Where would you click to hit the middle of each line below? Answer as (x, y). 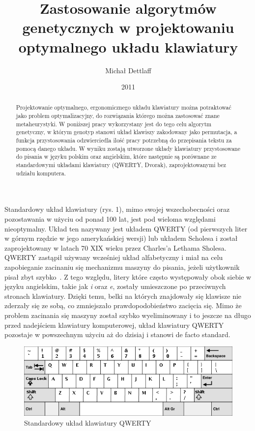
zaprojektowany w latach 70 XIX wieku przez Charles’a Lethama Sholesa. (115, 247)
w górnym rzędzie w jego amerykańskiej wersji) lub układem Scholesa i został (121, 238)
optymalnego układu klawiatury (128, 46)
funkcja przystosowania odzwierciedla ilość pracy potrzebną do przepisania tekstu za (124, 140)
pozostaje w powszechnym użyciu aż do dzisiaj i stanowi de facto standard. (117, 334)
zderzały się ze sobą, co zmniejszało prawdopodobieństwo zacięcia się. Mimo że (123, 305)
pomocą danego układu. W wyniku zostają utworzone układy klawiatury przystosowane (128, 148)
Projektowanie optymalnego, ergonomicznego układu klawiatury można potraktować (124, 107)
